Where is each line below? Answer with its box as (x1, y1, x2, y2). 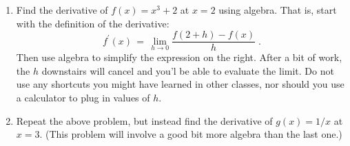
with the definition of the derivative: (16, 16, 169, 30)
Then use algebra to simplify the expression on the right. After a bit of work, (16, 50, 342, 64)
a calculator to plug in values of (16, 90, 150, 105)
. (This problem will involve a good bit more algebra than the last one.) (39, 127, 342, 141)
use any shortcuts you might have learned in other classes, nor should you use (16, 77, 344, 91)
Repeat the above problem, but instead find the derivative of (16, 113, 273, 127)
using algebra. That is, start (218, 3, 337, 16)
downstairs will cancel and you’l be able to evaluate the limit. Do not (41, 63, 334, 77)
